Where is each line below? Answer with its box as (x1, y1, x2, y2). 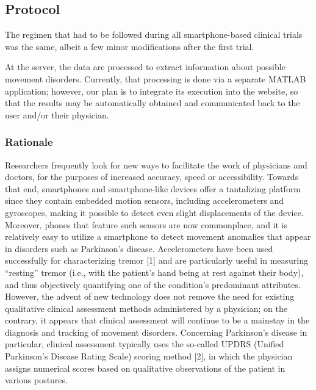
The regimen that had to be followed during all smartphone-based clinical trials (5, 28, 303, 41)
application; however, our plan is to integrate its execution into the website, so (5, 84, 298, 97)
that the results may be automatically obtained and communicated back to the (5, 96, 300, 109)
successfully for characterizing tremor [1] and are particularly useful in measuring (5, 254, 308, 267)
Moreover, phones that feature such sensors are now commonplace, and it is (5, 218, 288, 231)
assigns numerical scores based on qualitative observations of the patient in (5, 361, 285, 374)
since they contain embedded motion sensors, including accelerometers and (5, 194, 284, 207)
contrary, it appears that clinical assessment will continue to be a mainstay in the (5, 314, 310, 327)
